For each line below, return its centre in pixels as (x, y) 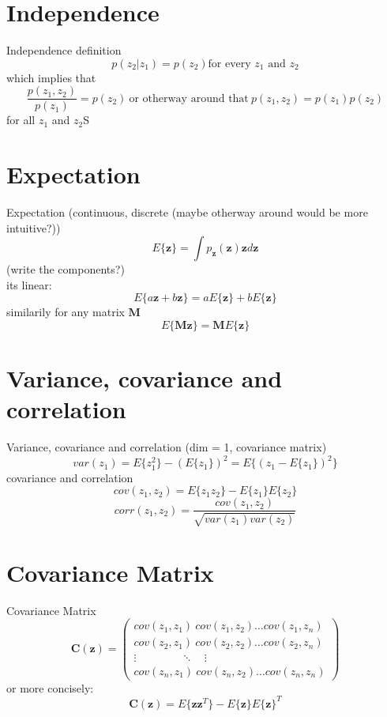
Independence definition (64, 50)
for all (21, 120)
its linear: (29, 284)
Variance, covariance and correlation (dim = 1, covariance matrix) (167, 447)
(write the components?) (66, 269)
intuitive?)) (34, 227)
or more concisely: (50, 687)
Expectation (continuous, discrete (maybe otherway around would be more (187, 212)
